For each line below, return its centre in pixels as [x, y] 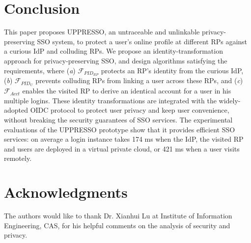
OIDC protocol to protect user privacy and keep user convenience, [130, 110]
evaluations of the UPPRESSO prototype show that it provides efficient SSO [120, 129]
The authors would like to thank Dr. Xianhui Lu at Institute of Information [118, 216]
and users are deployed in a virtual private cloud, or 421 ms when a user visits [122, 148]
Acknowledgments [66, 192]
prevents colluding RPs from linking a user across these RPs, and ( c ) [139, 80]
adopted [16, 110]
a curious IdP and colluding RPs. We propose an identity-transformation [113, 51]
